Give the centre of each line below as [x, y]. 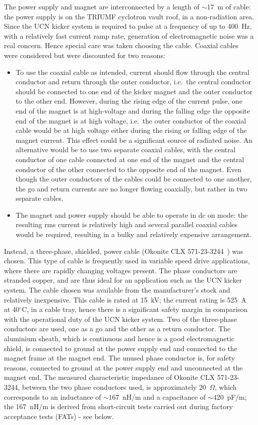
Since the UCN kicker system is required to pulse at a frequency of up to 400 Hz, [128, 26]
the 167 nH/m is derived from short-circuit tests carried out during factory [119, 406]
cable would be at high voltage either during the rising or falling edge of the [131, 130]
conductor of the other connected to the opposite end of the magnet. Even [129, 169]
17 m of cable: [229, 6]
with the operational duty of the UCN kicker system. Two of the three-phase [121, 319]
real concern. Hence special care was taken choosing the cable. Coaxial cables [121, 45]
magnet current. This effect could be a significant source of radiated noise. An [134, 140]
